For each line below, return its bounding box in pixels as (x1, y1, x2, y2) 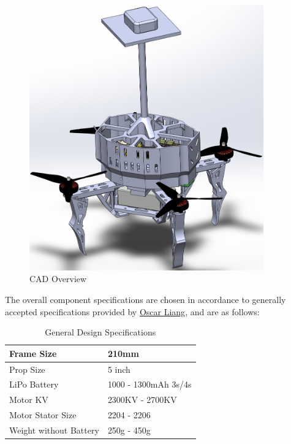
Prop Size (9, 362, 45, 375)
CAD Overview (29, 272, 87, 285)
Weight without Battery (9, 423, 99, 436)
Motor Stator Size (9, 408, 77, 421)
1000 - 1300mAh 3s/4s (107, 378, 192, 391)
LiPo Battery (9, 378, 59, 391)
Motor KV (9, 393, 48, 406)
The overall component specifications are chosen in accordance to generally (5, 293, 286, 305)
